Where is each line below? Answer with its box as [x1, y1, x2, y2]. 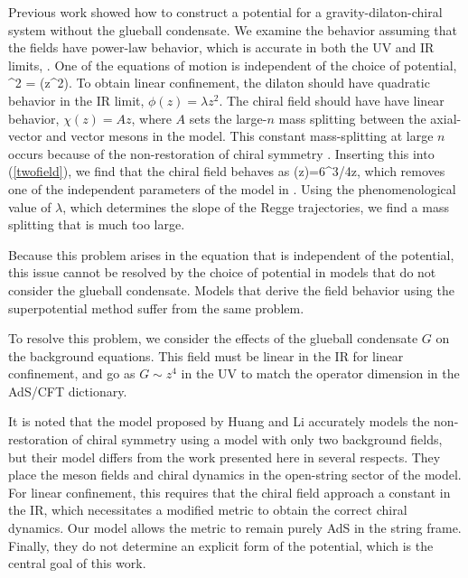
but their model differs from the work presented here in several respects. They [8, 447, 441, 466]
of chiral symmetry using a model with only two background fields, [71, 430, 443, 449]
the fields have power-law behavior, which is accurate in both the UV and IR [8, 38, 435, 57]
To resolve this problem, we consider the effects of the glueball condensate [8, 329, 418, 348]
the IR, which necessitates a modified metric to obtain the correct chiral [8, 500, 407, 519]
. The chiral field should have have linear [219, 90, 445, 109]
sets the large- [189, 108, 267, 127]
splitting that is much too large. [8, 215, 185, 234]
